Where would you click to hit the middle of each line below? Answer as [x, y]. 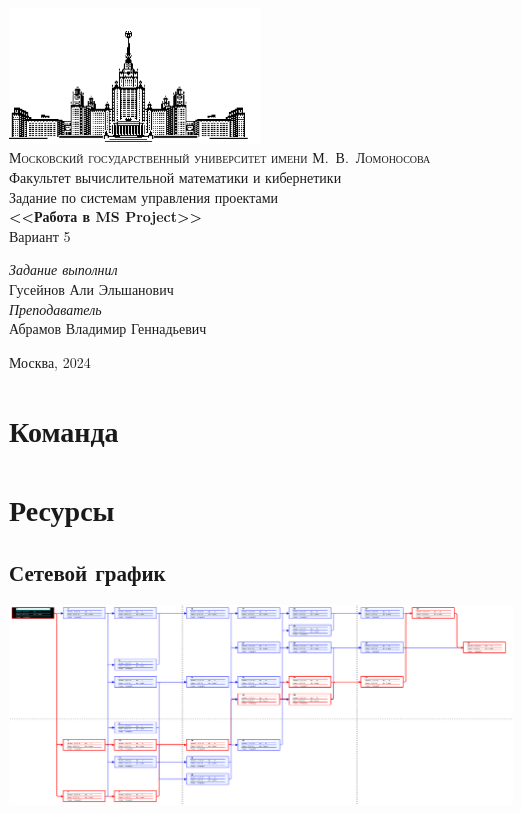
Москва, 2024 [50, 361]
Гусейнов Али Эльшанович [91, 288]
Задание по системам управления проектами [144, 196]
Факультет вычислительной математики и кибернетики [175, 176]
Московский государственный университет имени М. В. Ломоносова [220, 157]
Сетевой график [87, 572]
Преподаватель [55, 308]
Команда [64, 430]
